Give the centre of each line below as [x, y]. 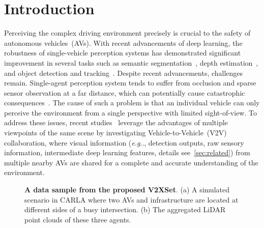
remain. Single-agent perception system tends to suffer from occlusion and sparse [130, 83]
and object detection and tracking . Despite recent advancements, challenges [124, 73]
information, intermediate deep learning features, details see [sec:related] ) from [127, 152]
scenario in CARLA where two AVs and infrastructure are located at [131, 199]
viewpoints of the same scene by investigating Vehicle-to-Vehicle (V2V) [115, 133]
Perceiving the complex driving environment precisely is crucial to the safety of [127, 33]
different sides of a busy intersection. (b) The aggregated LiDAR [125, 209]
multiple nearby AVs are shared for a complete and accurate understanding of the [131, 162]
